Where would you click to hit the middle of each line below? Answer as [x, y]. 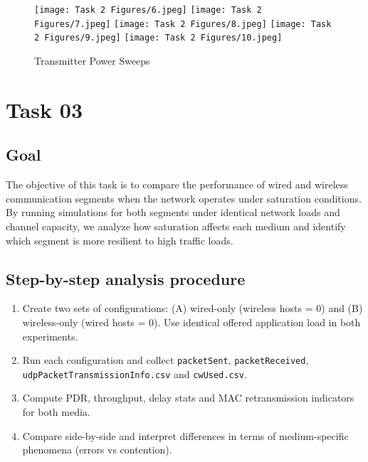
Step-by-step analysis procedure [126, 278]
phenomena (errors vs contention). [97, 450]
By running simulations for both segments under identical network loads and [173, 212]
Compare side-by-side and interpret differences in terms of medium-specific [185, 435]
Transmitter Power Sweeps [92, 60]
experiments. [50, 336]
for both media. [56, 412]
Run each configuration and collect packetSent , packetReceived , [165, 360]
